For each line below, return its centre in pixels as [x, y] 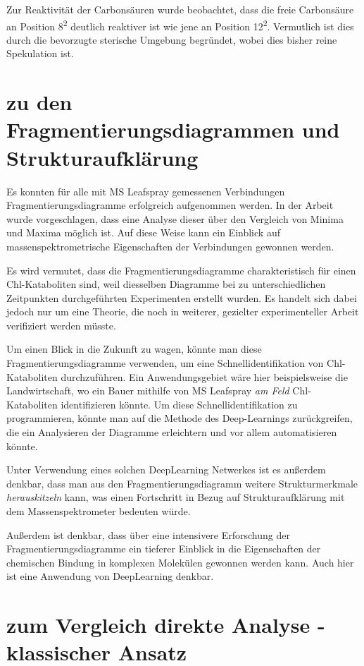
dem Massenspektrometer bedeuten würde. [99, 511]
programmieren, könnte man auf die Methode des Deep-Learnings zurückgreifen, [180, 418]
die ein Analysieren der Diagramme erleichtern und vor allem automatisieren [172, 432]
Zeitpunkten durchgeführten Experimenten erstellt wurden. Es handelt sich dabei [182, 297]
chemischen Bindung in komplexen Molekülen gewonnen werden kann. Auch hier [180, 562]
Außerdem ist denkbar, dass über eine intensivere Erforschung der [148, 534]
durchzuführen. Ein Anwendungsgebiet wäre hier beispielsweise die [204, 376]
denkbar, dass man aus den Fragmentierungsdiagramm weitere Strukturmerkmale [182, 483]
